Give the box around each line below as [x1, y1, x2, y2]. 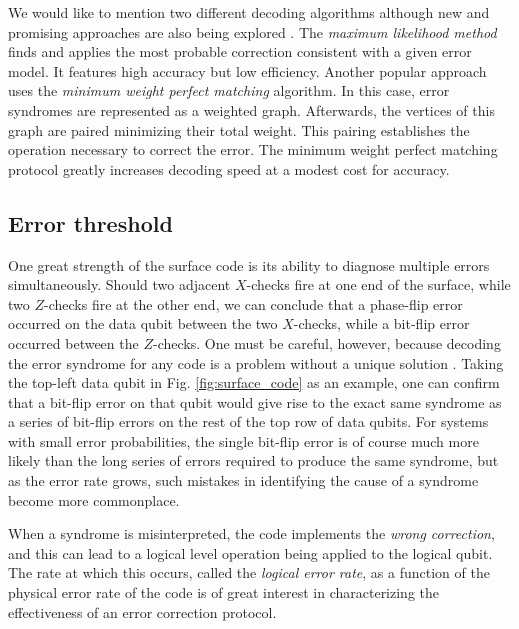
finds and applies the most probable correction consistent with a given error [8, 41, 472, 62]
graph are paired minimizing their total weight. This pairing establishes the [8, 119, 470, 140]
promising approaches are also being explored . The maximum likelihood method [8, 21, 497, 42]
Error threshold [8, 207, 173, 238]
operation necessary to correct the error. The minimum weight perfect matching [8, 139, 498, 160]
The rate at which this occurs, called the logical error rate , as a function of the [8, 562, 490, 583]
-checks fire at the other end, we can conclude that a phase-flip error [44, 293, 463, 314]
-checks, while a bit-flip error [293, 313, 470, 334]
